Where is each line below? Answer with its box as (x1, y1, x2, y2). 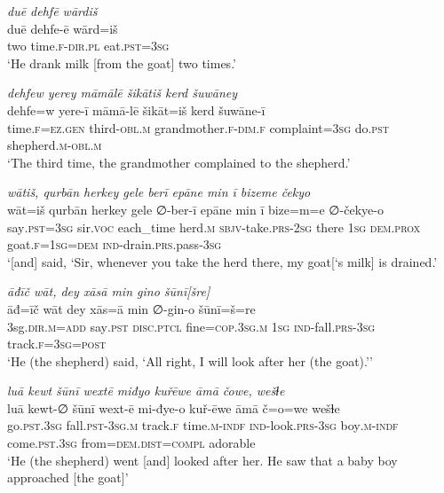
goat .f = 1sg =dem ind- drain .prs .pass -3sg (7, 235, 222, 254)
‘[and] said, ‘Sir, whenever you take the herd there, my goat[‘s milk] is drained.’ (7, 252, 438, 270)
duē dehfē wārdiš (7, 2, 98, 20)
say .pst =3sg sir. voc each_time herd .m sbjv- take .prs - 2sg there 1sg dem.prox (7, 217, 421, 236)
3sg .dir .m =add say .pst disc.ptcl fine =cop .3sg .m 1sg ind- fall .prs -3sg (7, 317, 376, 335)
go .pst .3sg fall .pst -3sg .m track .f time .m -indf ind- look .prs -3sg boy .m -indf (7, 416, 399, 434)
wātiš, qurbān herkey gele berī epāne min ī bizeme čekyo (7, 183, 311, 201)
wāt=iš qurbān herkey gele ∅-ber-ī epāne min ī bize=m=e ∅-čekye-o (7, 200, 384, 218)
